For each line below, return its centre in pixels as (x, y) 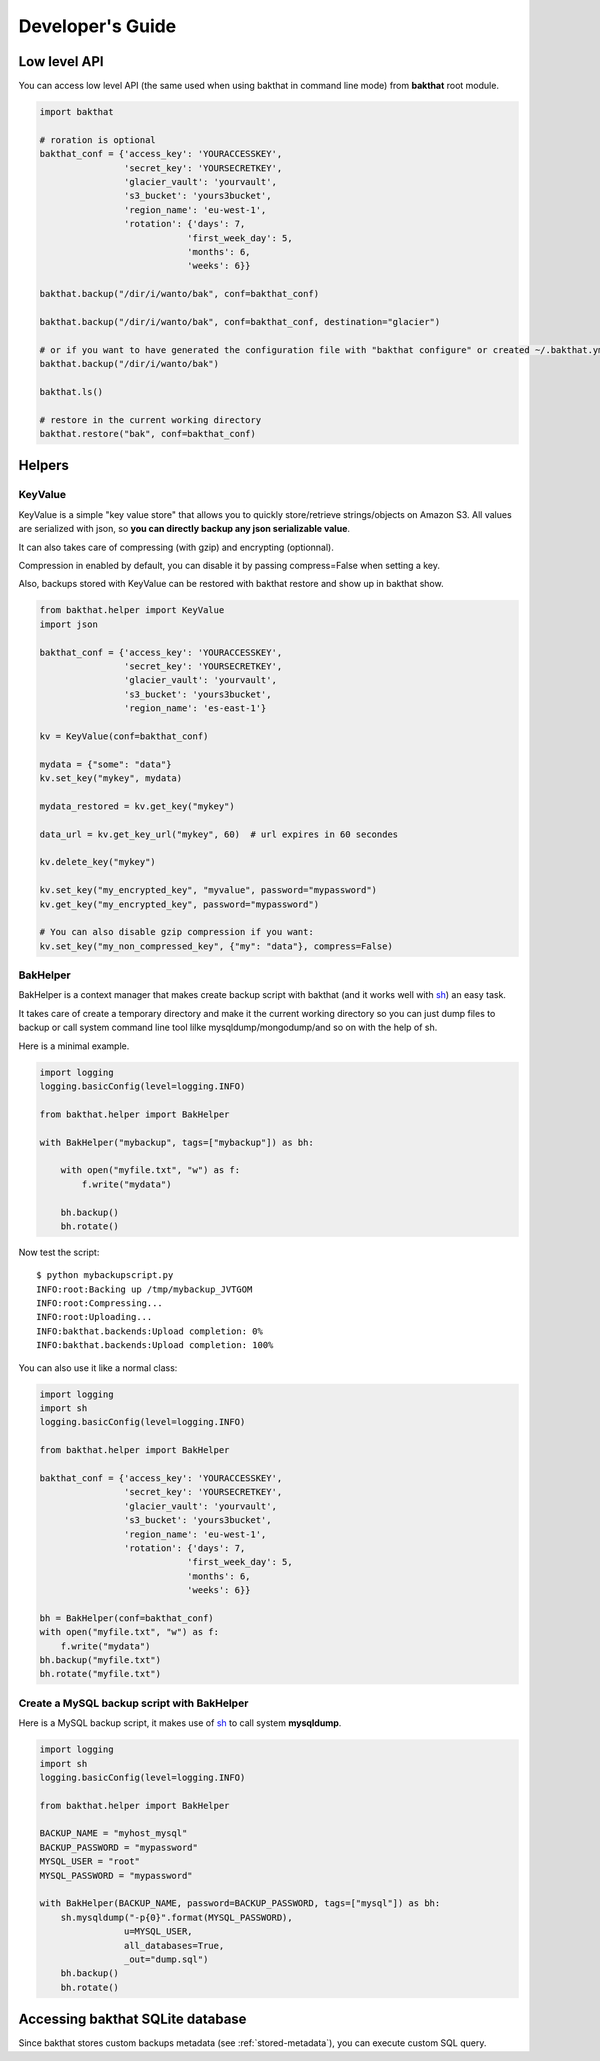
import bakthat (76, 112)
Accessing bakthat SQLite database (132, 2019)
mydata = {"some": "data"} (105, 764)
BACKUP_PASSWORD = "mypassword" (119, 1847)
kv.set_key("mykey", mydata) (111, 778)
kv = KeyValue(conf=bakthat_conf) (124, 736)
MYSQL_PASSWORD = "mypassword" (116, 1875)
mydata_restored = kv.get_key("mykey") (137, 806)
